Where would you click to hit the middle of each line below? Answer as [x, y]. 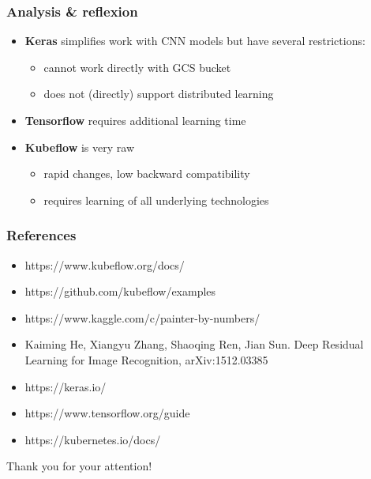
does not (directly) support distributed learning [159, 94]
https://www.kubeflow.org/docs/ [105, 264]
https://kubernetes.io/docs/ [93, 439]
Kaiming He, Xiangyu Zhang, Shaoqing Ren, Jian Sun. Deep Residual [194, 344]
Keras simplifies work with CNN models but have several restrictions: [195, 41]
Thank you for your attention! [79, 466]
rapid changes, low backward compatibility [147, 173]
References [41, 235]
